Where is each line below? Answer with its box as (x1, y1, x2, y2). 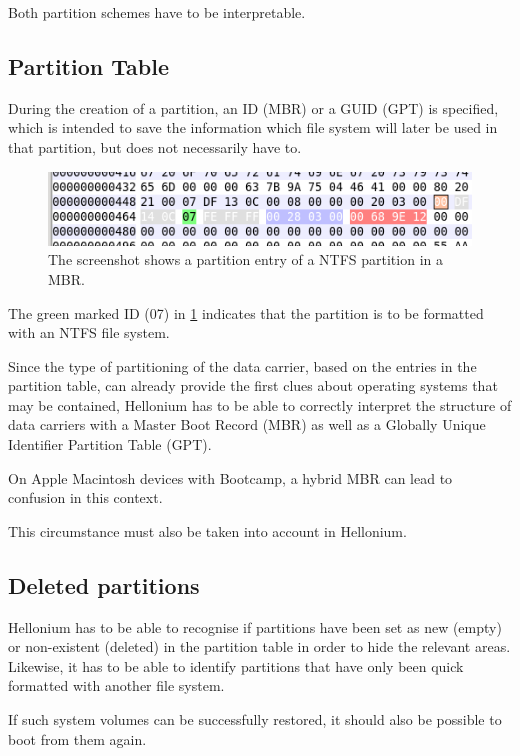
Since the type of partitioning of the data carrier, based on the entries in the (8, 355, 477, 376)
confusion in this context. (8, 487, 163, 508)
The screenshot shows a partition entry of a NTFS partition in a (48, 249, 443, 270)
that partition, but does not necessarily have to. (8, 136, 302, 157)
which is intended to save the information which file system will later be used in (8, 117, 498, 138)
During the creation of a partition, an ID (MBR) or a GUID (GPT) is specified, (8, 97, 499, 118)
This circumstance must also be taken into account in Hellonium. (8, 520, 407, 541)
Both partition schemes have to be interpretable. (8, 2, 306, 22)
